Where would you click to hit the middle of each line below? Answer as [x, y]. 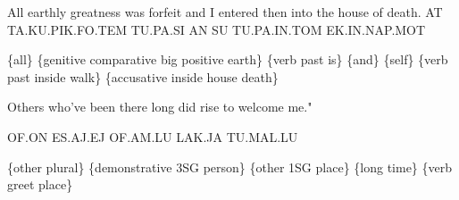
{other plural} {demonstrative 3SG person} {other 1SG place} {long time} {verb [229, 167]
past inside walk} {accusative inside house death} [143, 76]
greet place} [40, 184]
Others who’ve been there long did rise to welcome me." [160, 107]
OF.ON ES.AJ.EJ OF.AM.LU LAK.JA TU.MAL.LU [153, 136]
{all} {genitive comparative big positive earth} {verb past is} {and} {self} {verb [228, 59]
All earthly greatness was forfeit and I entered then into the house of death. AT [225, 12]
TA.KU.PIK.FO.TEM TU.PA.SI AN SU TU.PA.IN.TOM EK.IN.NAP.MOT [217, 29]
